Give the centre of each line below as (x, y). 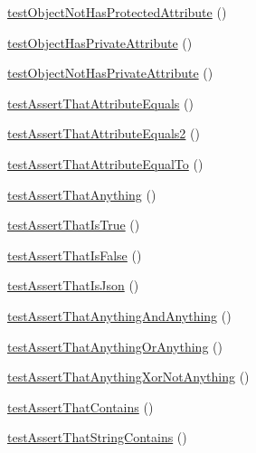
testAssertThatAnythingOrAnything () (115, 346)
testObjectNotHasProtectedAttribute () (117, 12)
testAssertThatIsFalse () (75, 255)
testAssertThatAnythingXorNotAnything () (128, 377)
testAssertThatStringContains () (97, 437)
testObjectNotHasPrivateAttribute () (110, 73)
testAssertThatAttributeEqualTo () (105, 163)
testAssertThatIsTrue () (74, 225)
